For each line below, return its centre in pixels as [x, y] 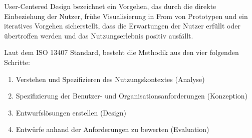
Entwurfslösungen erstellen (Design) [71, 112]
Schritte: [17, 62]
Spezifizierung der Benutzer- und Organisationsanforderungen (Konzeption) [132, 96]
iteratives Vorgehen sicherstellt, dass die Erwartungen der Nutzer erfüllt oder [122, 26]
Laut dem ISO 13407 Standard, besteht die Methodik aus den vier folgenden [121, 52]
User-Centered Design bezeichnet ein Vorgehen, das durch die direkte [110, 6]
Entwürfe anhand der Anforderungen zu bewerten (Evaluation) [112, 129]
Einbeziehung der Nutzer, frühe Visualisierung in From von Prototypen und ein [126, 16]
